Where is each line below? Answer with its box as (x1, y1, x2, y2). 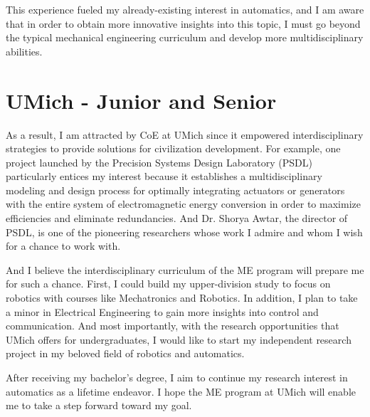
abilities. (6, 43, 43, 58)
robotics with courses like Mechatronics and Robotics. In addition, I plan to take (6, 290, 358, 305)
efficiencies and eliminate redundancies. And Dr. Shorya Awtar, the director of (6, 211, 348, 226)
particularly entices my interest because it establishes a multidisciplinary (6, 169, 322, 184)
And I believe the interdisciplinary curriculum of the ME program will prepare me (6, 262, 364, 277)
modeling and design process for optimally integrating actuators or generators (6, 182, 345, 197)
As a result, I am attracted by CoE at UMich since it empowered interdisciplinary (6, 127, 364, 142)
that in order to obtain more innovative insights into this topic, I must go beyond (6, 16, 361, 31)
